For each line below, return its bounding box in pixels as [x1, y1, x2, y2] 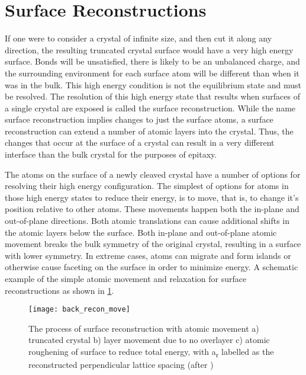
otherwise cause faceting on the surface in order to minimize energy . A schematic [5, 261, 298, 273]
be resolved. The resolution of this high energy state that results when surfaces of [5, 90, 300, 102]
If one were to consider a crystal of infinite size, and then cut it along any [5, 32, 272, 44]
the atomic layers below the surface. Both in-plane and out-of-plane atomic [5, 226, 277, 238]
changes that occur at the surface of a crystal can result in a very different [5, 136, 275, 149]
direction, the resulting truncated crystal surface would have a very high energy [5, 43, 294, 56]
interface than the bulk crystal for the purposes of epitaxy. [5, 148, 217, 161]
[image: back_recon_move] [28, 305, 130, 314]
